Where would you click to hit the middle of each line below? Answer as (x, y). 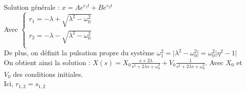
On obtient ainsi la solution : (47, 62)
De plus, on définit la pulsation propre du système (79, 53)
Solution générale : (32, 7)
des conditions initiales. (48, 74)
